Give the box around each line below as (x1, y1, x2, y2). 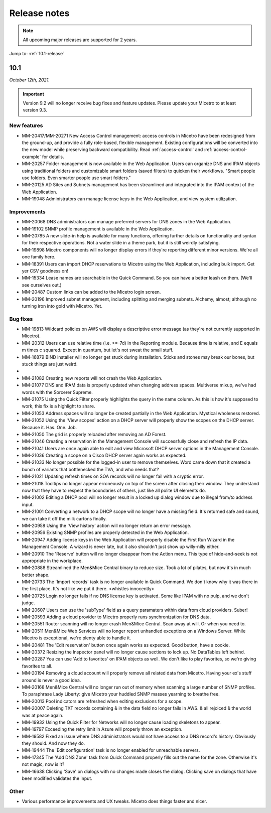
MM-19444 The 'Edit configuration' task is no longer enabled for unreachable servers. (22, 747, 200, 753)
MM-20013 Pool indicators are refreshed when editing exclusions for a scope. (22, 698, 183, 704)
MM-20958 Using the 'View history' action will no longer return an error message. (22, 522, 192, 528)
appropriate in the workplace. (22, 558, 83, 564)
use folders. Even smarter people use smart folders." (22, 175, 131, 181)
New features (9, 122, 43, 129)
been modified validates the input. (22, 775, 92, 781)
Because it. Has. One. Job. (22, 424, 77, 430)
